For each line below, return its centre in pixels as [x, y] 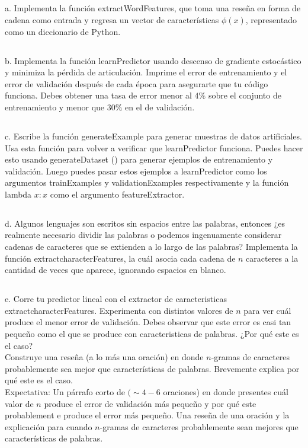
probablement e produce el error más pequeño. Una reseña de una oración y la [147, 415]
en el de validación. [160, 107]
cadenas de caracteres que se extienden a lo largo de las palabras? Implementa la [151, 247]
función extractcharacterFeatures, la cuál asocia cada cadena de [120, 258]
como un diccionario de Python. [63, 31]
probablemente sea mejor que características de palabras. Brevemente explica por [152, 368]
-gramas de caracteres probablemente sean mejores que [199, 426]
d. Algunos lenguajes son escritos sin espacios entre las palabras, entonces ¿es [145, 223]
